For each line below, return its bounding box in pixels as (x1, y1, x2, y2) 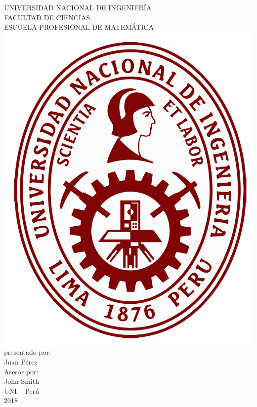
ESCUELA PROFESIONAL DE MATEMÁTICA (4, 22, 154, 32)
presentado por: (4, 347, 51, 357)
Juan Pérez (4, 356, 38, 366)
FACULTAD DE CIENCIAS (4, 12, 90, 22)
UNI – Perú (4, 385, 40, 396)
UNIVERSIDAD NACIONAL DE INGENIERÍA (4, 2, 152, 12)
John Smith (4, 376, 39, 386)
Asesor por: (4, 366, 39, 376)
